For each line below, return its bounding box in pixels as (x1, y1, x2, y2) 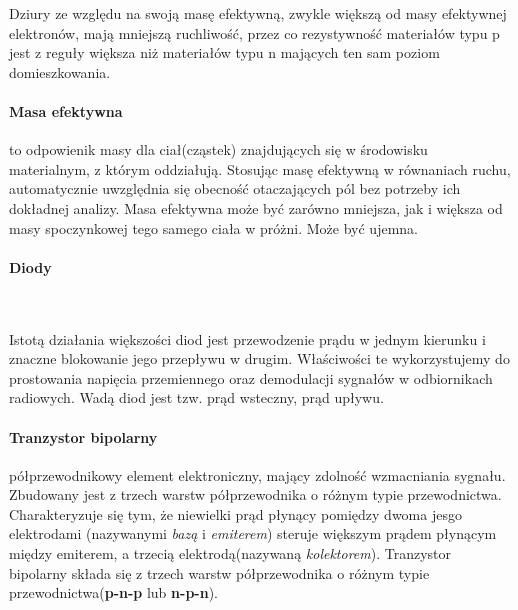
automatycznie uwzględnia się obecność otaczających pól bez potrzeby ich (9, 178, 461, 199)
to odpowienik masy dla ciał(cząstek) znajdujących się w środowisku (9, 139, 428, 160)
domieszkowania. (9, 61, 111, 82)
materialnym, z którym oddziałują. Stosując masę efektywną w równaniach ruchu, (9, 158, 511, 179)
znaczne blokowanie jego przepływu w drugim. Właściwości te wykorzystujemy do (9, 348, 510, 369)
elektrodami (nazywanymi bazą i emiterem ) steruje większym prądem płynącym (9, 523, 497, 544)
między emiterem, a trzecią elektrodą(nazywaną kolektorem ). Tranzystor (9, 543, 452, 564)
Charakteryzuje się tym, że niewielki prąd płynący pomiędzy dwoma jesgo (9, 503, 462, 524)
